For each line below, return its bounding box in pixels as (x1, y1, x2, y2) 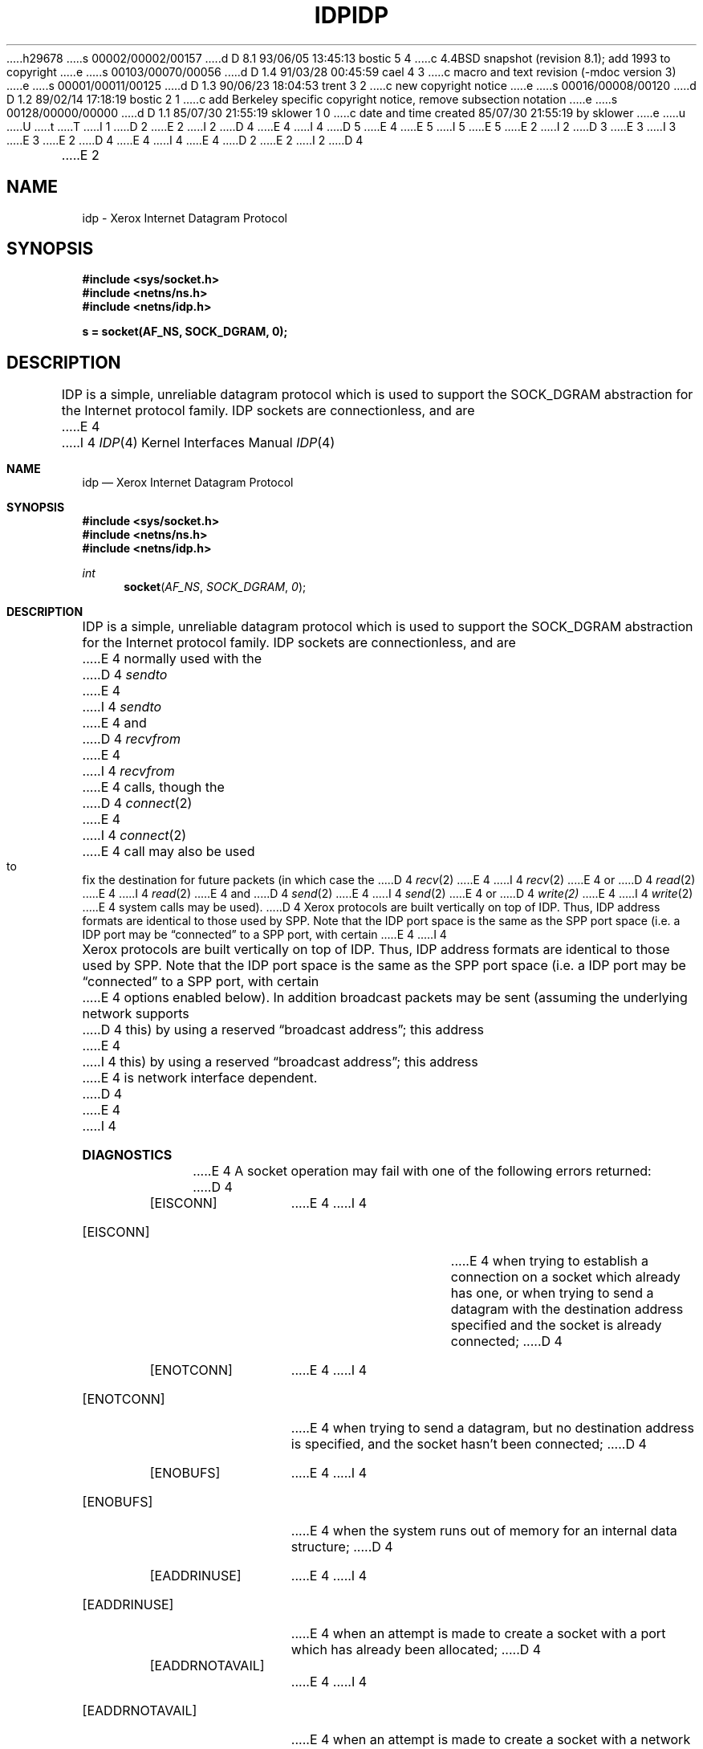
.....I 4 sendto (82, 699, 162, 715)
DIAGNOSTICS (82, 1147, 173, 1164)
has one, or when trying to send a (450, 1285, 654, 1302)
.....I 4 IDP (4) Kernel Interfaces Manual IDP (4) (61, 434, 335, 451)
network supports (82, 1005, 189, 1022)
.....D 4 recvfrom (82, 731, 181, 748)
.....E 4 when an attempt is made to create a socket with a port (291, 1625, 666, 1642)
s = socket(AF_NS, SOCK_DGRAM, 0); (82, 324, 288, 339)
